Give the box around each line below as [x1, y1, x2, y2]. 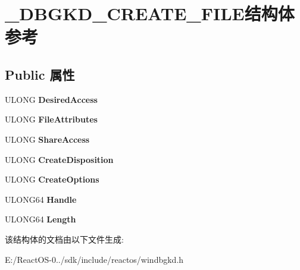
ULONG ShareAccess [5, 133, 90, 145]
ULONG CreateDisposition [5, 153, 114, 165]
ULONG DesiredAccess [5, 93, 98, 105]
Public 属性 [5, 65, 75, 83]
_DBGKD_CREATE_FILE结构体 [5, 1, 295, 26]
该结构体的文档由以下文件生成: [5, 233, 124, 245]
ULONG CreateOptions [5, 173, 99, 186]
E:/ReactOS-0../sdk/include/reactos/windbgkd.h [5, 253, 184, 265]
